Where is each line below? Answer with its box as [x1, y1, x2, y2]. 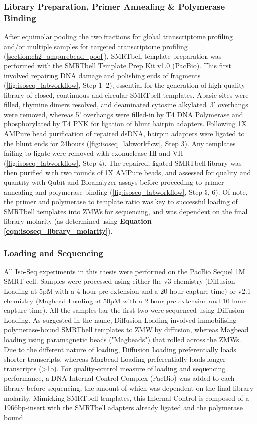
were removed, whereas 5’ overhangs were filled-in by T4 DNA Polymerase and [4, 109, 243, 119]
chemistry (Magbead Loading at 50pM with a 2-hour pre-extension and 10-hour [4, 295, 246, 305]
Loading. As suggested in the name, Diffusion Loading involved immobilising [4, 314, 237, 325]
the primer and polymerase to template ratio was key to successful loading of [4, 196, 238, 207]
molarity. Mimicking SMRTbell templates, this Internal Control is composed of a [4, 392, 249, 403]
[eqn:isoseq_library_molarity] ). [4, 226, 113, 236]
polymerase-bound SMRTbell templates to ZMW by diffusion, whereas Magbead [4, 324, 249, 335]
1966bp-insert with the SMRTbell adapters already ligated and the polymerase [4, 402, 243, 413]
